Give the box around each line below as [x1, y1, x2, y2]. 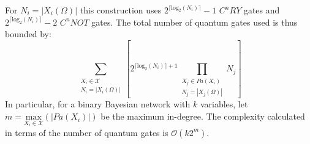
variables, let [200, 98, 248, 110]
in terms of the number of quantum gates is [5, 126, 168, 139]
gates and [243, 4, 280, 16]
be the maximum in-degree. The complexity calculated [100, 110, 305, 123]
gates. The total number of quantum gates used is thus [91, 15, 298, 28]
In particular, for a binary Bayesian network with [5, 98, 191, 110]
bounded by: [5, 27, 51, 40]
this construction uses [80, 4, 162, 16]
